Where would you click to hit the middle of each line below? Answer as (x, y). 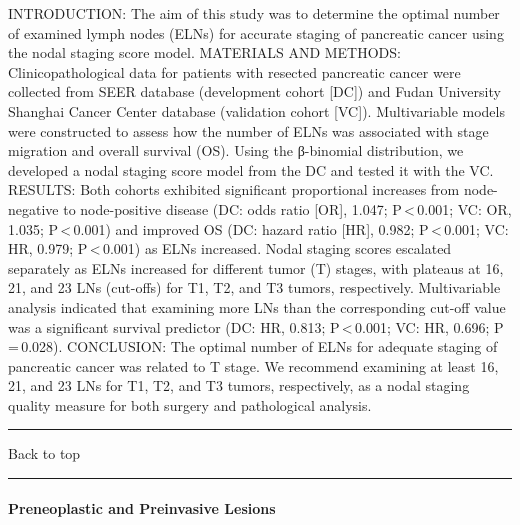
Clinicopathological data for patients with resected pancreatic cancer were (234, 71)
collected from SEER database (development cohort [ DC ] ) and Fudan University (254, 91)
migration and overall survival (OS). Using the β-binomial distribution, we (236, 150)
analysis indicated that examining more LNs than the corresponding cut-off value (257, 306)
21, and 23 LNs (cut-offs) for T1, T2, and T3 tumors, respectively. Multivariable (254, 287)
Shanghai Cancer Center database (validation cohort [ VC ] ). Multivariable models (256, 110)
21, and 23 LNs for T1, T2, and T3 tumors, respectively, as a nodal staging (239, 385)
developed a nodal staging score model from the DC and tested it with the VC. (251, 169)
